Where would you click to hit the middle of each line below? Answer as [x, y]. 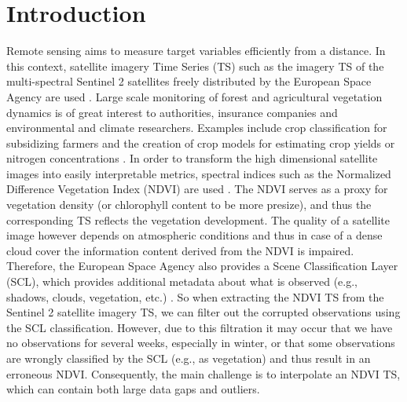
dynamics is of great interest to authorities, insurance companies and [172, 112]
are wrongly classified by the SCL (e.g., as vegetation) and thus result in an [189, 358]
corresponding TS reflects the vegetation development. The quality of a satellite [198, 219]
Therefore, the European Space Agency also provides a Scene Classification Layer [202, 266]
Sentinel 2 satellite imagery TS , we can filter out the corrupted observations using [203, 312]
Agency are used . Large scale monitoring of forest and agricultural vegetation [194, 96]
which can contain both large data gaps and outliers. [133, 389]
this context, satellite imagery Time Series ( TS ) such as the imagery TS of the [195, 66]
